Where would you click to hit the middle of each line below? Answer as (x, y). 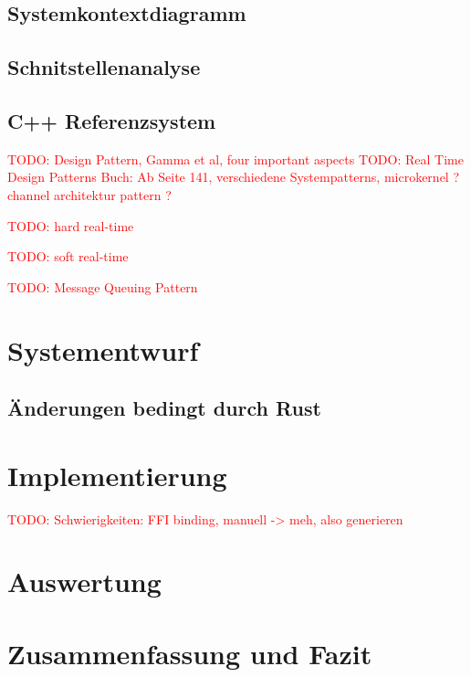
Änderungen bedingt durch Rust (164, 408)
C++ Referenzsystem (112, 120)
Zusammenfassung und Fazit (190, 653)
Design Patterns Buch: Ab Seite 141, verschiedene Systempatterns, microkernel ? (234, 177)
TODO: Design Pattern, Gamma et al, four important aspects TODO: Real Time (235, 159)
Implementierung (117, 475)
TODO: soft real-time (68, 256)
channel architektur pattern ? (89, 194)
